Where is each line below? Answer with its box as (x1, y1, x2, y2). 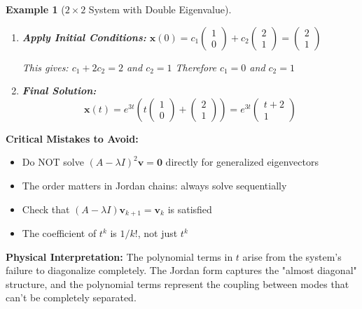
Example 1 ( (6, 2, 65, 16)
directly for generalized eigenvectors (165, 154, 319, 169)
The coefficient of (22, 226, 97, 240)
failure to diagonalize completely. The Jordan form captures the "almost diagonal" (6, 263, 357, 278)
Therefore (175, 59, 216, 74)
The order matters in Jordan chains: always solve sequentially (22, 178, 287, 192)
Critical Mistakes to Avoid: (6, 131, 139, 145)
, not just (137, 226, 178, 240)
